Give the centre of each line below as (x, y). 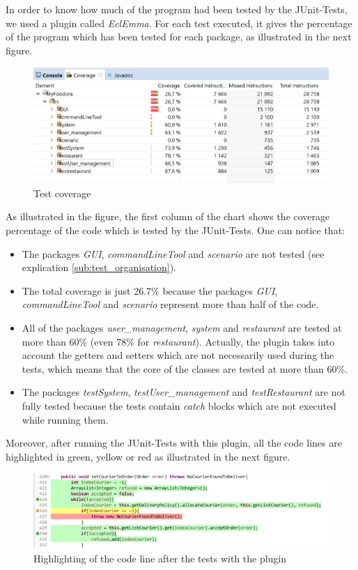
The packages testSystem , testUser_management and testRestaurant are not (184, 392)
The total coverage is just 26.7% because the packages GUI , (150, 290)
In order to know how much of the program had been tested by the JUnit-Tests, (177, 9)
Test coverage (62, 193)
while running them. (65, 419)
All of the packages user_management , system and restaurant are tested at (182, 328)
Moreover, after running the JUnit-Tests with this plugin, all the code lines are (174, 443)
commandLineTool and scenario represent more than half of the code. (170, 304)
